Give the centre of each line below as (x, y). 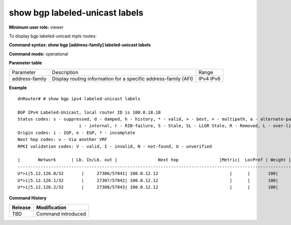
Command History (28, 198)
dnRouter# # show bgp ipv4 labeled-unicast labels (79, 99)
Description (65, 72)
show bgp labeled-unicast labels (76, 13)
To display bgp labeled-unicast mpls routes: (53, 36)
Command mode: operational (39, 54)
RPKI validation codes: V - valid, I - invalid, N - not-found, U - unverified (115, 146)
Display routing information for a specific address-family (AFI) (122, 79)
